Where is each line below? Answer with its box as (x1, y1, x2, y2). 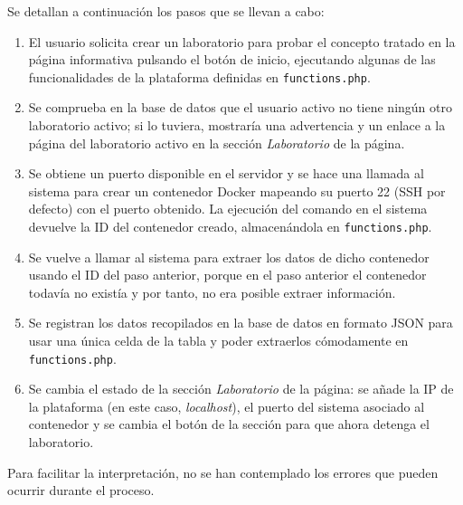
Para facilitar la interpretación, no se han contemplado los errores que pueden (7, 462, 439, 481)
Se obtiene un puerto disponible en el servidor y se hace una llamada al (28, 164, 424, 183)
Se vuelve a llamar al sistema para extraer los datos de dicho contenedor (28, 247, 430, 266)
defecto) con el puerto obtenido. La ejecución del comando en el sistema (28, 199, 428, 218)
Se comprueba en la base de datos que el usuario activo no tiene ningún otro (28, 98, 452, 117)
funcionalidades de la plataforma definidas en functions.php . (28, 67, 371, 86)
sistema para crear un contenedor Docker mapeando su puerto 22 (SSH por (28, 181, 446, 200)
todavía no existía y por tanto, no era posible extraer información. (28, 282, 396, 301)
